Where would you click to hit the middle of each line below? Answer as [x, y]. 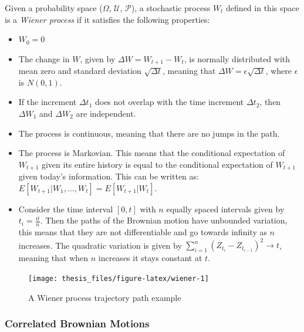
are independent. [106, 114]
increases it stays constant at [150, 258]
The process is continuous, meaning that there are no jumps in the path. [149, 133]
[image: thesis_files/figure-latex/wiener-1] [119, 278]
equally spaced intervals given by [225, 209]
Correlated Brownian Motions [77, 323]
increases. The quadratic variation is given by [100, 245]
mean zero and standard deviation [80, 71]
